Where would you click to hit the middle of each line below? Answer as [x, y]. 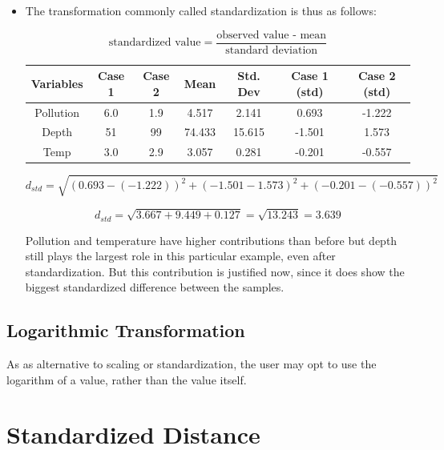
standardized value [155, 43]
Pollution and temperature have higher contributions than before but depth [211, 240]
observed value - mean [272, 35]
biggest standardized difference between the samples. [155, 287]
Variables [57, 83]
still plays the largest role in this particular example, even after [180, 256]
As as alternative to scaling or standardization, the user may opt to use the [192, 364]
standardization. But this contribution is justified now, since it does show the [215, 271]
